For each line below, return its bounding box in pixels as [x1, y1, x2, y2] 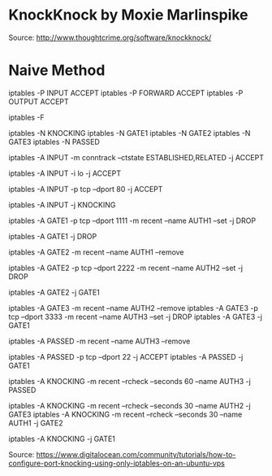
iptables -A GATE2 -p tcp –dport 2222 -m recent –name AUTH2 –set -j [8, 263, 244, 273]
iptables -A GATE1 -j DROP [8, 231, 97, 241]
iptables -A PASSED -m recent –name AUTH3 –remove [8, 336, 191, 346]
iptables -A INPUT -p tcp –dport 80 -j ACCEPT [8, 184, 163, 194]
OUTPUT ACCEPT [8, 96, 69, 107]
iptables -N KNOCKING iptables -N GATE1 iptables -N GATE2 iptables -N [8, 128, 251, 138]
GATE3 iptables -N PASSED [8, 137, 100, 146]
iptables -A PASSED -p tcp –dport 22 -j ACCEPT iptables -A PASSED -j [8, 352, 244, 361]
